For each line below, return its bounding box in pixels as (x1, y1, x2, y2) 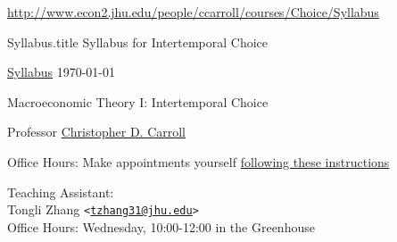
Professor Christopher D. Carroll (7, 122, 186, 141)
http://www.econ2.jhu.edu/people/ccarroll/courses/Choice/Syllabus (7, 3, 379, 21)
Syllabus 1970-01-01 (7, 63, 116, 81)
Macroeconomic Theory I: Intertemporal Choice (7, 92, 269, 111)
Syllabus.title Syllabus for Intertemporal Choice (7, 32, 268, 51)
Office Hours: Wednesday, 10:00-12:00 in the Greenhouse (7, 217, 315, 236)
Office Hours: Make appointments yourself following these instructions (7, 152, 390, 171)
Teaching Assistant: (7, 182, 114, 201)
